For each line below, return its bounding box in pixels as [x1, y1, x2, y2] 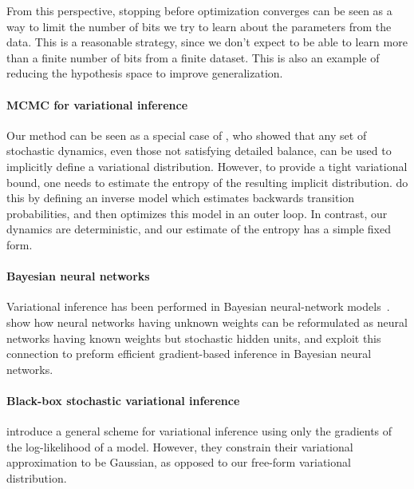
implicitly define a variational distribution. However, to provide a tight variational [6, 157, 408, 174]
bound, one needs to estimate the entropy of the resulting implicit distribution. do [6, 173, 408, 190]
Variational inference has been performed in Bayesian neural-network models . [6, 298, 390, 315]
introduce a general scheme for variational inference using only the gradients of [6, 423, 392, 439]
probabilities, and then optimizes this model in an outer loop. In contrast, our [6, 205, 388, 221]
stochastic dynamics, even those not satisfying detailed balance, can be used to [6, 142, 392, 159]
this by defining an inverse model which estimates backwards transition [6, 189, 355, 206]
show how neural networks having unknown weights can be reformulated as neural [6, 313, 408, 330]
